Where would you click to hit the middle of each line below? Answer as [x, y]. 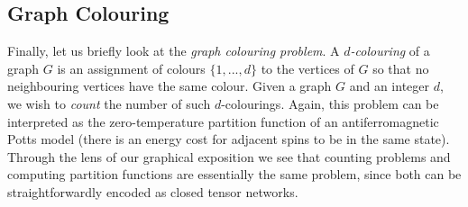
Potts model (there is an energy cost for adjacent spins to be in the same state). [229, 139]
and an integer [390, 86]
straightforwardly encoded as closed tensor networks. [153, 191]
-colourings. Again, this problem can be [330, 103]
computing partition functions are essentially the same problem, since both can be [234, 174]
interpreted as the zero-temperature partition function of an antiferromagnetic [223, 121]
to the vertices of [307, 68]
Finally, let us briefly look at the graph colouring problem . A [174, 51]
